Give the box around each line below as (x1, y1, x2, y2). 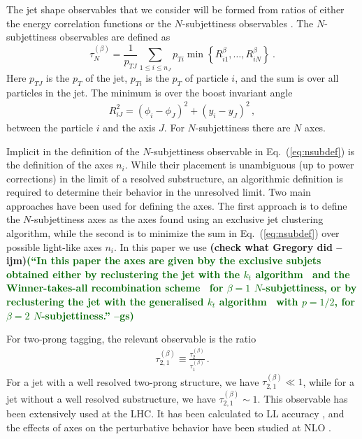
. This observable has (257, 391, 348, 405)
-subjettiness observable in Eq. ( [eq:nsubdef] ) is (150, 143, 355, 158)
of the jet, (85, 70, 128, 85)
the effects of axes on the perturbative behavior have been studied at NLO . (6, 419, 331, 434)
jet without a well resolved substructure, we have (6, 391, 216, 405)
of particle (184, 70, 229, 85)
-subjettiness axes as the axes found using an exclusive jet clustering (31, 212, 324, 226)
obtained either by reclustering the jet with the (6, 266, 240, 281)
